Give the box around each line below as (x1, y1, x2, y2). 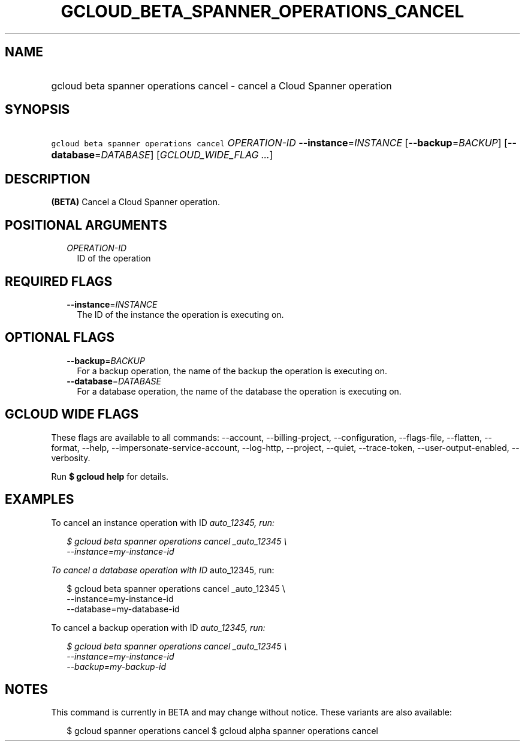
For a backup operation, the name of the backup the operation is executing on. (77, 365, 387, 376)
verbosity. (51, 452, 90, 463)
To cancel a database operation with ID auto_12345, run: (51, 564, 274, 575)
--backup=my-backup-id (67, 661, 167, 672)
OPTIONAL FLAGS (5, 330, 114, 345)
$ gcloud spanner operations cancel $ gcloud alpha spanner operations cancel (67, 726, 379, 736)
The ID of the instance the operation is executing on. (77, 309, 284, 320)
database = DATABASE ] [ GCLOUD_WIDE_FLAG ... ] (51, 149, 273, 161)
